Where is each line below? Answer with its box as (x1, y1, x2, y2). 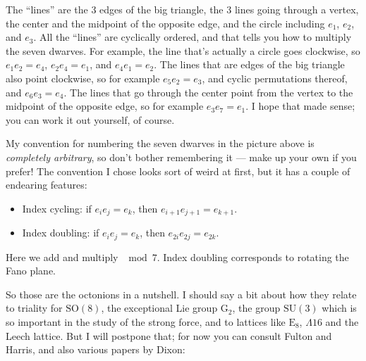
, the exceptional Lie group (101, 300, 218, 315)
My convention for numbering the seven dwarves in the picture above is (6, 136, 315, 151)
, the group (232, 300, 281, 315)
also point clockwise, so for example (6, 70, 160, 85)
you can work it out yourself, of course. (6, 112, 175, 127)
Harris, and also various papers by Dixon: (6, 342, 185, 357)
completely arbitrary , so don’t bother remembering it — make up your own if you (6, 149, 357, 164)
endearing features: (6, 177, 87, 192)
